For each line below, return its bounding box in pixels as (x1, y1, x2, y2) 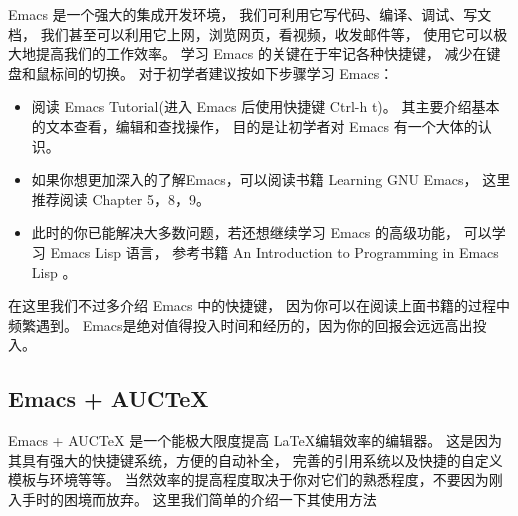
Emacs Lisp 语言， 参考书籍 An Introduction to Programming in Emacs (50, 241, 499, 262)
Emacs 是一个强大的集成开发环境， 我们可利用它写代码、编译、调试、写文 (8, 4, 492, 24)
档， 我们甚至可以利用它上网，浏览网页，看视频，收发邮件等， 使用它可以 (8, 23, 494, 44)
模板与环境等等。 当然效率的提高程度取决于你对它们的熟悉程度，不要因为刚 (8, 469, 503, 490)
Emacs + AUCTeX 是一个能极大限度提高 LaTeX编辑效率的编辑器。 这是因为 (8, 430, 502, 451)
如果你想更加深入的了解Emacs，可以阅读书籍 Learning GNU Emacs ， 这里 (31, 169, 511, 190)
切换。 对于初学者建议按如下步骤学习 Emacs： (91, 62, 394, 83)
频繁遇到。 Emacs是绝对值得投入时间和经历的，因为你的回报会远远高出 (8, 314, 473, 335)
